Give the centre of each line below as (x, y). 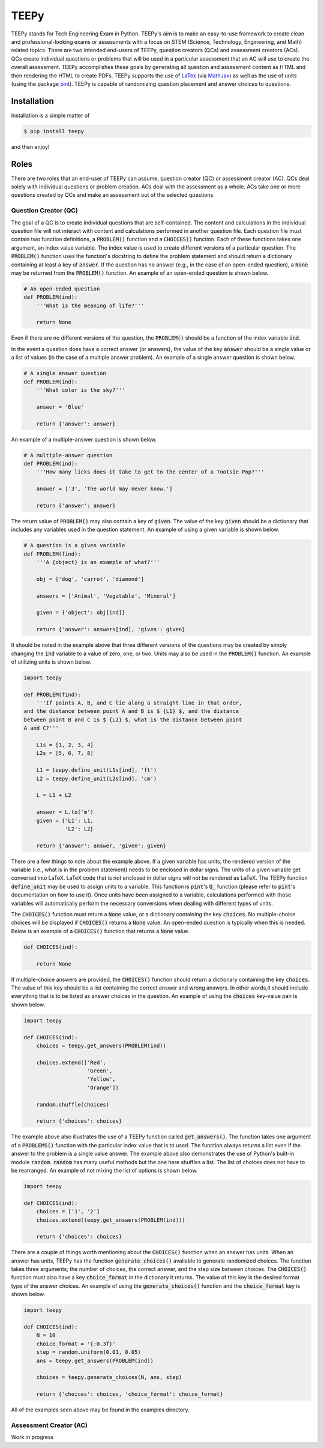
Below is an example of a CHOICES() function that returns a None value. (100, 931)
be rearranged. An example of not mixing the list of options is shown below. (104, 1170)
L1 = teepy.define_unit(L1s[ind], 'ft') (97, 770)
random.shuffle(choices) (73, 1104)
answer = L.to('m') (65, 812)
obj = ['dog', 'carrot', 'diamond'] (90, 579)
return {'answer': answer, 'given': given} (101, 846)
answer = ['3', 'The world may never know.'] (104, 489)
